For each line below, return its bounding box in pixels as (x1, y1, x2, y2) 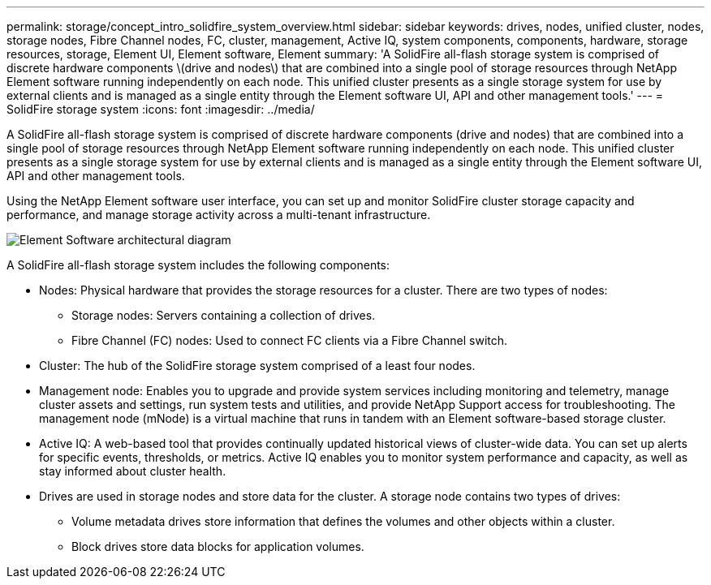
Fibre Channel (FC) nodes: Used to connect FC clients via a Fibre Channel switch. (71, 333, 508, 347)
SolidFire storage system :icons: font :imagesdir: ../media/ (6, 102, 315, 116)
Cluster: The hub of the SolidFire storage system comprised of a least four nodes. (39, 359, 476, 372)
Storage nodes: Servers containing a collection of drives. (71, 308, 376, 322)
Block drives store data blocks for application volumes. (71, 540, 364, 553)
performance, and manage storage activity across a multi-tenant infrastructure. (6, 208, 431, 222)
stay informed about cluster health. (39, 464, 226, 478)
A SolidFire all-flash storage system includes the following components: (6, 258, 390, 272)
